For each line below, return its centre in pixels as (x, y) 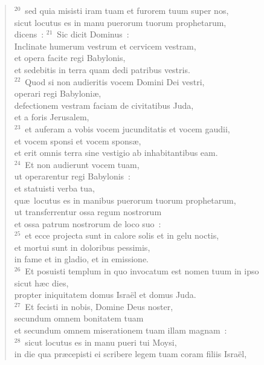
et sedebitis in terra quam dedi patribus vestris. (102, 69)
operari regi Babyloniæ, (58, 93)
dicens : (29, 34)
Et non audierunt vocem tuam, (82, 164)
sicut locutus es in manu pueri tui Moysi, (101, 342)
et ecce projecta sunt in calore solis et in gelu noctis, (122, 235)
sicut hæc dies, (41, 283)
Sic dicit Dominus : (93, 34)
